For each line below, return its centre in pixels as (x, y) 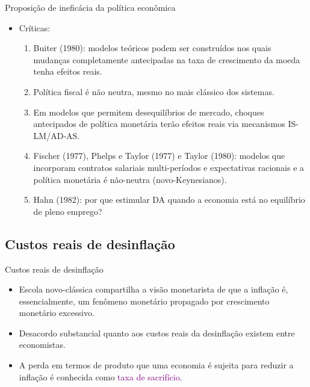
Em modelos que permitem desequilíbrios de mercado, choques (149, 112)
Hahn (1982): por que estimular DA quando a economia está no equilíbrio (169, 200)
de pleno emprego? (68, 211)
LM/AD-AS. (57, 135)
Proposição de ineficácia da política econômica (90, 7)
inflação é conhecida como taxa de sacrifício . (101, 376)
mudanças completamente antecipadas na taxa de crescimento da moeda (167, 59)
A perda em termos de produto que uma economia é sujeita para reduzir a (156, 365)
